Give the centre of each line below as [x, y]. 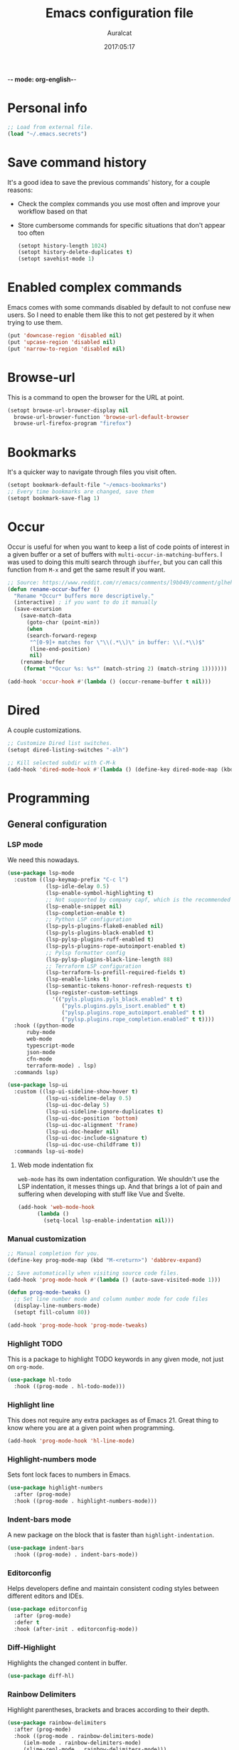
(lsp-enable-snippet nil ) [84, 906]
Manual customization [47, 1238]
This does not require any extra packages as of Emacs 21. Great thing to [113, 1420]
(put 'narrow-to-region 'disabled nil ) [67, 349]
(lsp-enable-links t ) [78, 979]
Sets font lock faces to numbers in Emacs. [69, 1475]
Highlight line [31, 1405]
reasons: [20, 190]
